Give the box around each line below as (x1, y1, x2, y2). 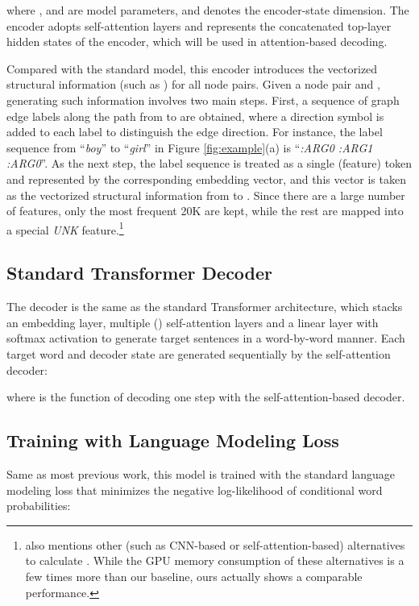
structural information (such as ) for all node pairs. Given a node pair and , (6, 76, 380, 93)
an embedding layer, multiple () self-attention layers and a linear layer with (6, 313, 379, 330)
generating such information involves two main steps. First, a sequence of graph (6, 91, 400, 108)
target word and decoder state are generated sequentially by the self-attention (6, 345, 391, 362)
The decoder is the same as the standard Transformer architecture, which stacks (6, 298, 403, 315)
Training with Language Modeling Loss (6, 428, 339, 453)
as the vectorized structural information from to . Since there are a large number (6, 186, 405, 203)
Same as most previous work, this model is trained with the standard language (6, 465, 396, 482)
